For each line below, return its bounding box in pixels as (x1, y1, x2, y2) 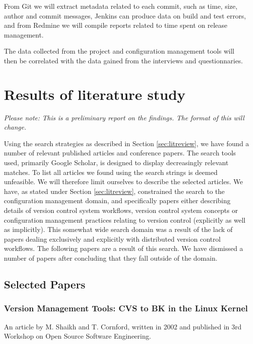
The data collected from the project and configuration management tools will (4, 46, 234, 56)
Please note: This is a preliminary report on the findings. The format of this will (4, 112, 245, 122)
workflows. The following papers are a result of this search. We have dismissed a (4, 243, 243, 253)
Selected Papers (4, 276, 86, 291)
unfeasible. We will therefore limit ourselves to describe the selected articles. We (4, 176, 243, 187)
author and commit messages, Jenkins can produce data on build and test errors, (4, 10, 246, 20)
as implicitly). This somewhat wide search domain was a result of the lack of (4, 224, 233, 234)
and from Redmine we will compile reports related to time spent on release (4, 20, 228, 30)
